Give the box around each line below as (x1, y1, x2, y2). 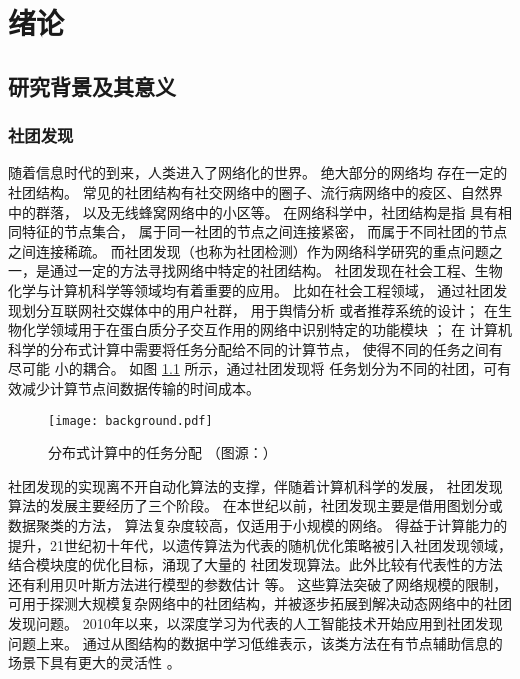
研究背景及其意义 (8, 70, 176, 101)
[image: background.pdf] (48, 413, 213, 428)
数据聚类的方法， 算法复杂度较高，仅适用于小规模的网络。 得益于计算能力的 (8, 514, 508, 535)
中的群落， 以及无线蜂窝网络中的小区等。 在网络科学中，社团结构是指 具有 (8, 201, 498, 222)
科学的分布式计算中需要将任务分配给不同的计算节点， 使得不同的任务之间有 (8, 338, 503, 359)
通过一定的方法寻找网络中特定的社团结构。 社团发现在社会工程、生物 (49, 260, 503, 281)
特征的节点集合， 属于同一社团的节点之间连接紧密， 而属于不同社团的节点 (21, 221, 508, 242)
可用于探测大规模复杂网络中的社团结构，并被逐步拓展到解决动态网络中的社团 (8, 593, 512, 614)
